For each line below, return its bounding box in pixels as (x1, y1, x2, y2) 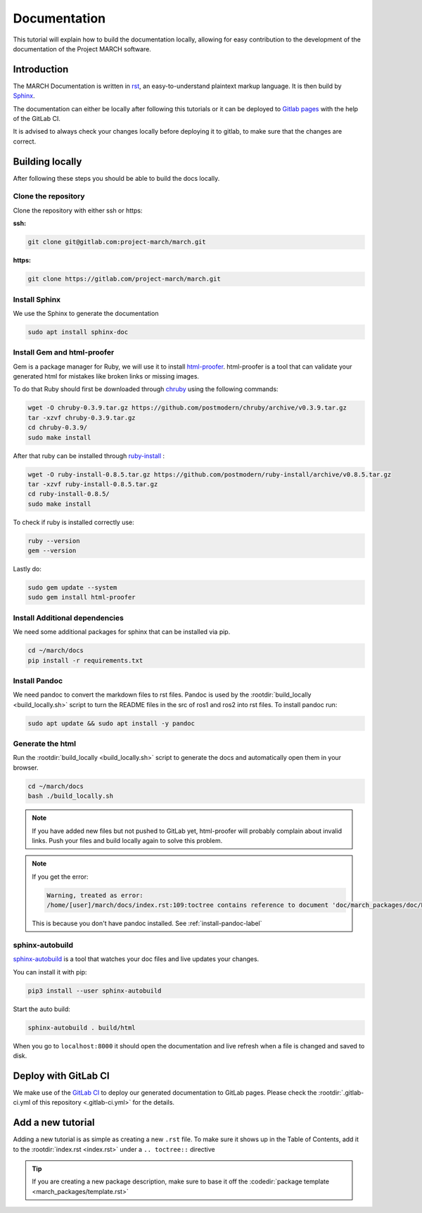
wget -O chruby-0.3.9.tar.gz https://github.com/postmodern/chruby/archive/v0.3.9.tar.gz (27, 404, 347, 412)
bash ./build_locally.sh (27, 792, 114, 800)
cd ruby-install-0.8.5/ (27, 490, 110, 498)
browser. (13, 763, 39, 772)
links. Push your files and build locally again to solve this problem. (32, 836, 223, 844)
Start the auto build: (13, 1005, 70, 1013)
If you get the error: (32, 872, 89, 881)
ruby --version (27, 537, 80, 545)
